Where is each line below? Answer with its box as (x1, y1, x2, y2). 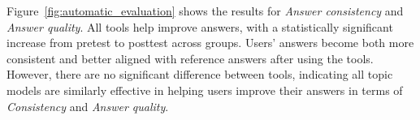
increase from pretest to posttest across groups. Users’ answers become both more (6, 34, 414, 51)
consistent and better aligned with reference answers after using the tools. (6, 49, 374, 66)
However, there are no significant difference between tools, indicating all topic (6, 66, 393, 83)
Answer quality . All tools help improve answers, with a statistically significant (6, 18, 393, 35)
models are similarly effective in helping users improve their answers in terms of (6, 81, 403, 98)
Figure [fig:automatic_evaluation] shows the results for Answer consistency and (6, 2, 404, 19)
